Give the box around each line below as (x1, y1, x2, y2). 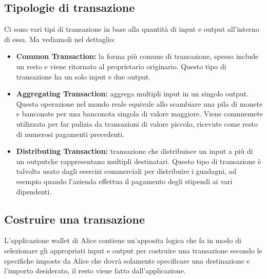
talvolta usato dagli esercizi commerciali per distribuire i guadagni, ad (16, 166, 237, 176)
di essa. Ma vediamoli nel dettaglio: (4, 33, 116, 44)
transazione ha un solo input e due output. (16, 71, 151, 82)
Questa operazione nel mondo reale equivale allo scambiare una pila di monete (16, 98, 263, 109)
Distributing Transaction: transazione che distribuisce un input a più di (16, 146, 253, 156)
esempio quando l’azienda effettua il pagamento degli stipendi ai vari (16, 175, 233, 186)
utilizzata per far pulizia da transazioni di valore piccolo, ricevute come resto (16, 118, 258, 129)
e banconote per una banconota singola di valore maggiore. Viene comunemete (16, 108, 263, 119)
